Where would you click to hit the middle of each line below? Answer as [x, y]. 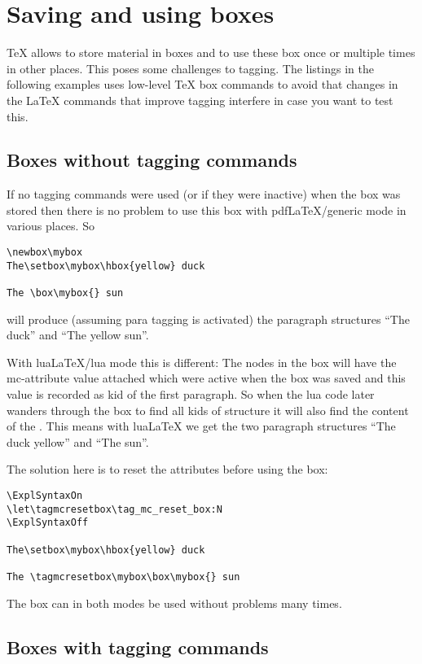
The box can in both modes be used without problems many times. [174, 603]
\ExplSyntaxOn [45, 496]
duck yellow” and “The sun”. [78, 441]
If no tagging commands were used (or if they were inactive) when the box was [204, 194]
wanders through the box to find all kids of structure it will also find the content [208, 410]
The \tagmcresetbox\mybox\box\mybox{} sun [123, 577]
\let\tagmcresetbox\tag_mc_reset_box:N [114, 509]
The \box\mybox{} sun [65, 293]
